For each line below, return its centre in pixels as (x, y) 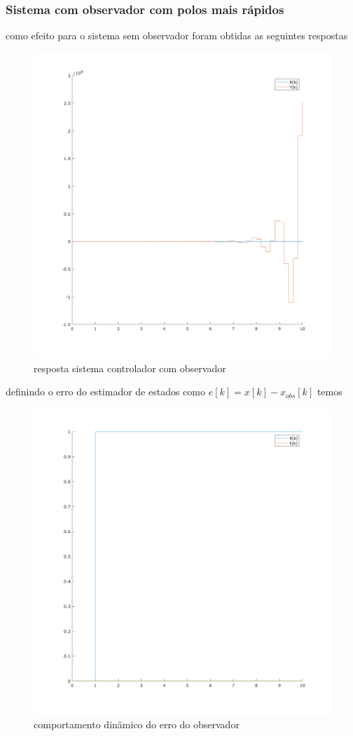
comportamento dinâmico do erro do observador (137, 724)
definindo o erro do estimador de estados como (105, 392)
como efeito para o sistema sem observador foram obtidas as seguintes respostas (177, 35)
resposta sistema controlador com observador (130, 368)
